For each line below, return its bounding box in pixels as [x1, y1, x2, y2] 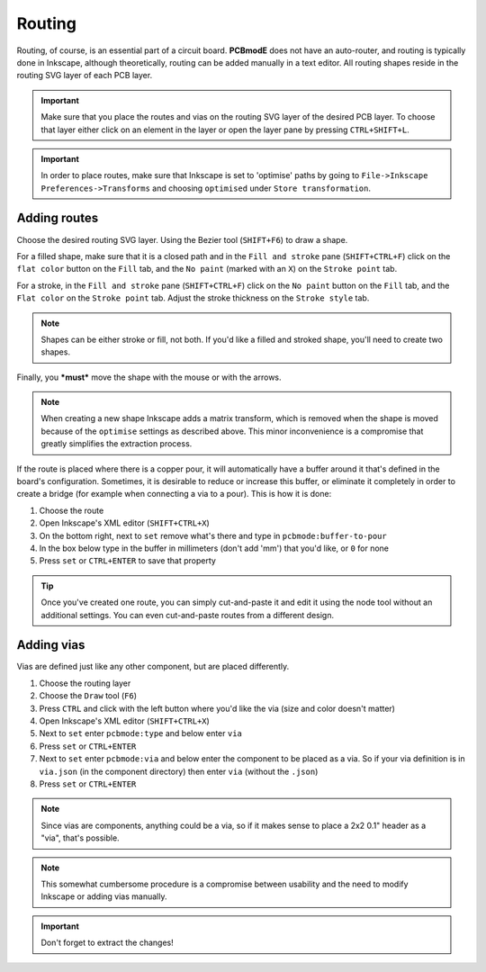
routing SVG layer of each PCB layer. [16, 70, 153, 81]
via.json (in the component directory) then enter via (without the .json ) [39, 766, 319, 777]
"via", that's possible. [40, 832, 121, 843]
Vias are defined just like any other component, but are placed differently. [16, 661, 290, 672]
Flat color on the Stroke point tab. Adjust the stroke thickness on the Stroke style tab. [16, 292, 370, 303]
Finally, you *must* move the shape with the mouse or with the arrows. [16, 372, 283, 382]
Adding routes [16, 211, 99, 226]
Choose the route [39, 505, 104, 516]
